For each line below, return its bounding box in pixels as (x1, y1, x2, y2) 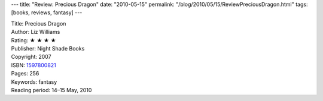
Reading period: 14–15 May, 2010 (11, 86, 92, 93)
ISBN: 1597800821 (11, 61, 56, 68)
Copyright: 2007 (11, 53, 51, 61)
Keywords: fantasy (11, 78, 57, 86)
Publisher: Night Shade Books (11, 45, 85, 52)
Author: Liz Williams (11, 29, 60, 36)
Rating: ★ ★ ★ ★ (11, 36, 56, 44)
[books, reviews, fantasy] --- (11, 9, 83, 16)
